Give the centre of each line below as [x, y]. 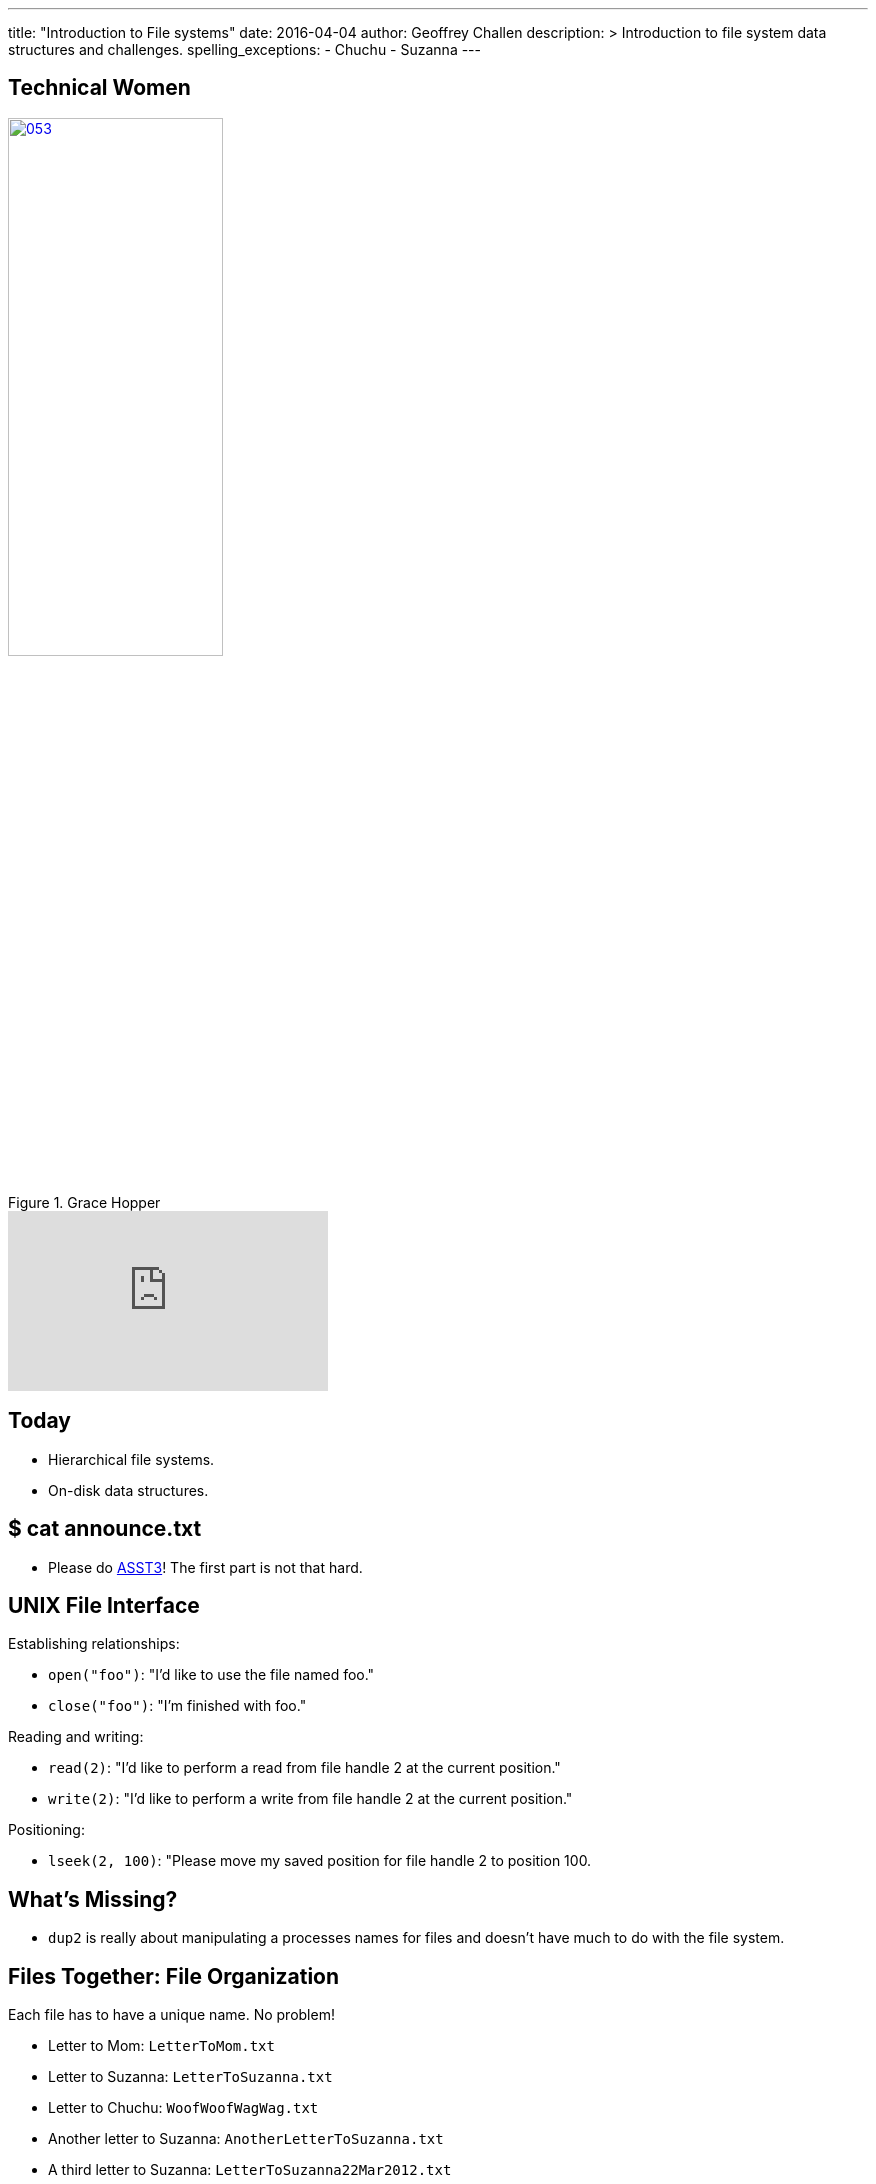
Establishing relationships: [94, 1644]
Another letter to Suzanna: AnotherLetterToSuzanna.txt [246, 2139]
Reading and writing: [76, 1737]
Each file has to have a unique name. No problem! [171, 2015]
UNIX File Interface [104, 1605]
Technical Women [99, 88]
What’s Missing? [93, 1899]
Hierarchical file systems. [131, 1459]
